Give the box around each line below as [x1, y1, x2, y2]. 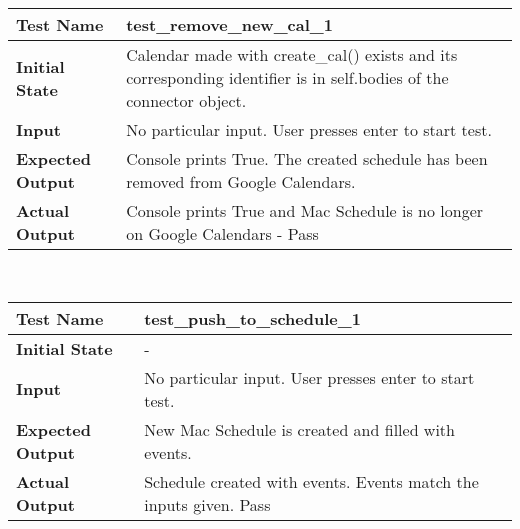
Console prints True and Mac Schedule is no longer [126, 199, 484, 222]
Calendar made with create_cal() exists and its [126, 43, 458, 66]
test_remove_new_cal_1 [126, 13, 333, 36]
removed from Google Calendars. [126, 170, 356, 193]
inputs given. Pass [144, 492, 271, 516]
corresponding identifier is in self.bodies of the [126, 66, 449, 89]
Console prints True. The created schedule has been [126, 147, 488, 170]
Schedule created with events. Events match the [144, 469, 479, 493]
